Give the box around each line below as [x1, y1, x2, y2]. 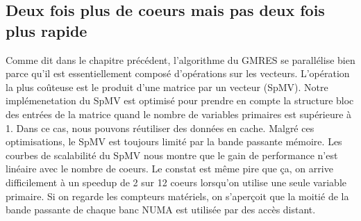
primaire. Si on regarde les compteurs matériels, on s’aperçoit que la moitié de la [6, 188, 349, 203]
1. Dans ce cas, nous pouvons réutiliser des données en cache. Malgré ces [6, 120, 314, 135]
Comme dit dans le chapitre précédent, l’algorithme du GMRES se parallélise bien [6, 52, 355, 67]
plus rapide [6, 19, 87, 41]
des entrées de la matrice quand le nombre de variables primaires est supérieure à [6, 106, 352, 121]
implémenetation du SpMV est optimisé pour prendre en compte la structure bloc [6, 93, 354, 108]
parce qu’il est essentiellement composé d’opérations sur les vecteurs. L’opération [6, 66, 350, 81]
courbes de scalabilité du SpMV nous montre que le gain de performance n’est [6, 147, 338, 162]
